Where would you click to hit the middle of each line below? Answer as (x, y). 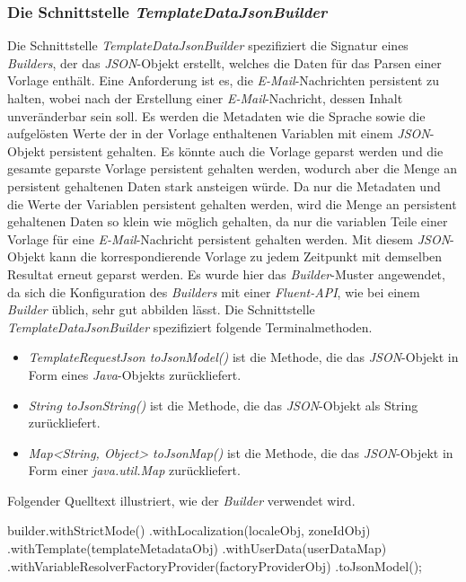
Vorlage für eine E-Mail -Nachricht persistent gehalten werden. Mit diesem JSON (229, 238)
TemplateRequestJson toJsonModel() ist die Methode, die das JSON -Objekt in (243, 357)
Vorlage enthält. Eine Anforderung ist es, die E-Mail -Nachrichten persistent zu (224, 80)
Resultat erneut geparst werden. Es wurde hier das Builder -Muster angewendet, (226, 273)
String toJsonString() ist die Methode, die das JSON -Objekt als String (223, 405)
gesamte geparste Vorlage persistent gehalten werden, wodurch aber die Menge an (233, 168)
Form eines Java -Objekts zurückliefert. (135, 374)
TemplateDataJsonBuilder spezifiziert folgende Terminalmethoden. (190, 326)
